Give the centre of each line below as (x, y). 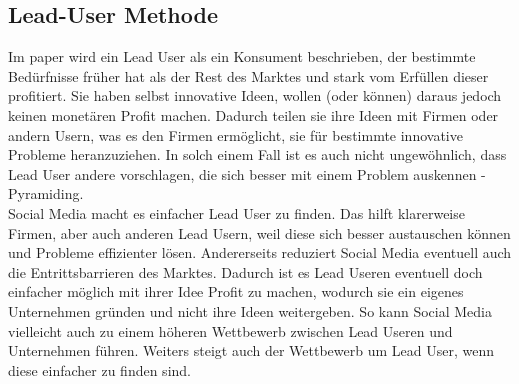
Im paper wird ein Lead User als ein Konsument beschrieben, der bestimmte (242, 56)
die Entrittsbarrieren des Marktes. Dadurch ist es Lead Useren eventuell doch (245, 271)
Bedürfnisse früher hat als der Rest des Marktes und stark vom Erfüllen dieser (248, 75)
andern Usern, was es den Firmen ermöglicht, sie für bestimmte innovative (235, 134)
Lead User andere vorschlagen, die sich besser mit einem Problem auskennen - (247, 173)
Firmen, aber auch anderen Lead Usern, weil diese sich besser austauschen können (259, 232)
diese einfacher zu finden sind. (99, 369)
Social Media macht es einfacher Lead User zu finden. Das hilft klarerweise (236, 212)
